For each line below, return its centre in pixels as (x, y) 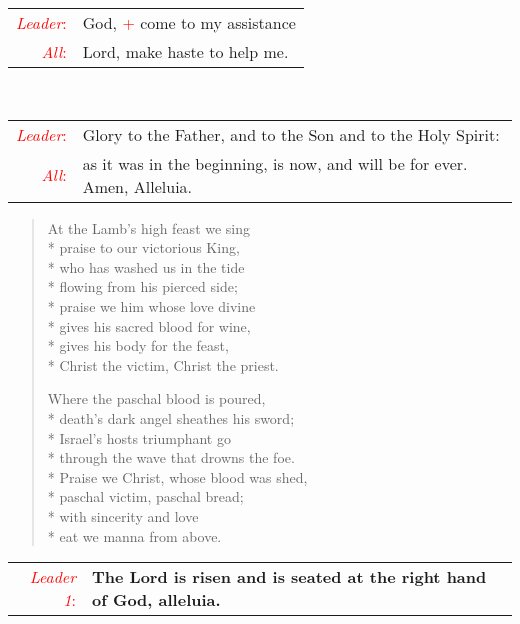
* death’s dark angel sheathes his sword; (171, 417)
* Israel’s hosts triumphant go (139, 437)
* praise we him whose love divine (151, 305)
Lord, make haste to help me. (185, 51)
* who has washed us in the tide (146, 266)
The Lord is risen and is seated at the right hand (289, 577)
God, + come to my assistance (189, 22)
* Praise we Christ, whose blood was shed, (177, 476)
